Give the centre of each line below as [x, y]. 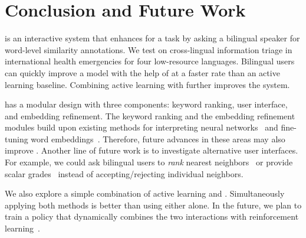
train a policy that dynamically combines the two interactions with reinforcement [152, 216]
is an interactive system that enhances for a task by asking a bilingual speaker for [152, 38]
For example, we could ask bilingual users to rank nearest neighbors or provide [149, 162]
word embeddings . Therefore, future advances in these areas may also [158, 138]
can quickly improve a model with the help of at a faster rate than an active [142, 72]
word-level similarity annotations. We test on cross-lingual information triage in [149, 49]
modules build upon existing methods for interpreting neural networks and [142, 127]
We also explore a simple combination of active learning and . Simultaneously [145, 193]
